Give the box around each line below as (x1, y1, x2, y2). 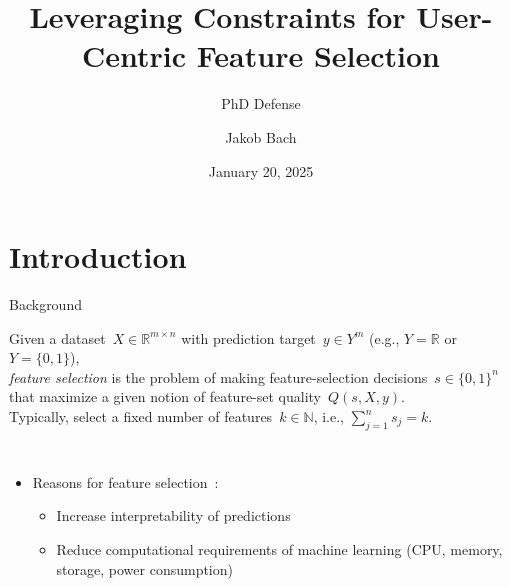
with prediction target (181, 327, 316, 348)
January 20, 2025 (208, 160, 314, 181)
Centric (81, 35, 187, 76)
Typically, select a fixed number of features (9, 406, 273, 426)
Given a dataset (9, 327, 106, 348)
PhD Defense (221, 93, 301, 114)
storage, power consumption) (56, 558, 233, 579)
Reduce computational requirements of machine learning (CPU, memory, (56, 538, 503, 559)
